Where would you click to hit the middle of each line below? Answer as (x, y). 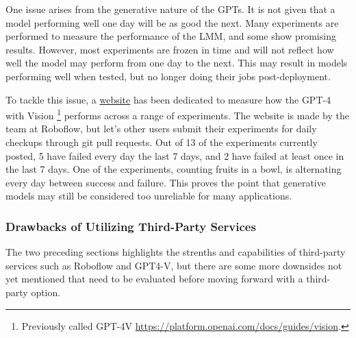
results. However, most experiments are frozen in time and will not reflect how (170, 49)
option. (46, 292)
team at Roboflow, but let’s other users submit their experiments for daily (161, 129)
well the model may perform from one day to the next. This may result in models (177, 63)
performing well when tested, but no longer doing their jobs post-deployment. (168, 76)
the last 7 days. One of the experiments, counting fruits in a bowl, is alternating (174, 169)
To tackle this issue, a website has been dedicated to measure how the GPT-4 (168, 99)
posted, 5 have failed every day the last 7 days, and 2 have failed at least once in (175, 155)
